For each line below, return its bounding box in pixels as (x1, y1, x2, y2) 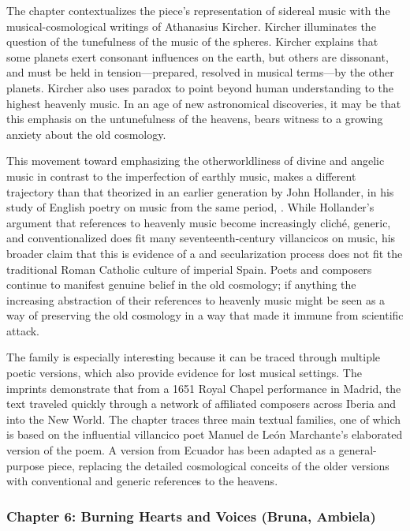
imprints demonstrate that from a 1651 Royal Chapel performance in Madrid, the (6, 380, 401, 396)
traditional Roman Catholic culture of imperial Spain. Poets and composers (6, 260, 372, 277)
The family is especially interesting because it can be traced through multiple (6, 349, 381, 365)
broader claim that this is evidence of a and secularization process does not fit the (6, 245, 403, 261)
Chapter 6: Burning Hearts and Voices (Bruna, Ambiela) (6, 506, 376, 525)
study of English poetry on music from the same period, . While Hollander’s (6, 199, 375, 215)
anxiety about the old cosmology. (6, 125, 166, 142)
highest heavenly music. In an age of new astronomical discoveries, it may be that (6, 95, 401, 111)
